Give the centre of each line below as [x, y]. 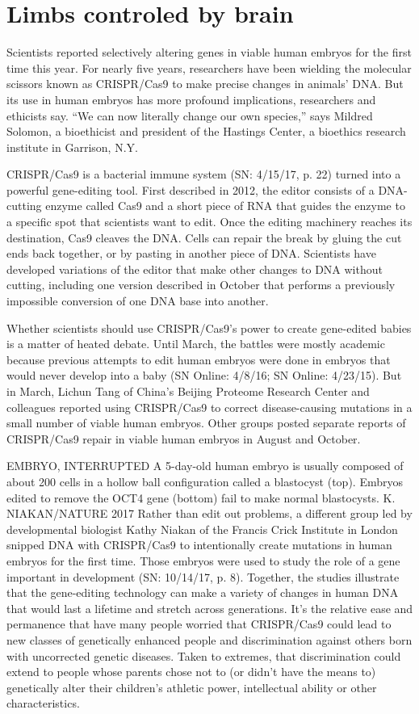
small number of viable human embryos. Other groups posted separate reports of [206, 423]
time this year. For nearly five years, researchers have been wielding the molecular [209, 67]
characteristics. [43, 703]
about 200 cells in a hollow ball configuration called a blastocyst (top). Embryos [205, 481]
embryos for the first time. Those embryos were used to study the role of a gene [203, 560]
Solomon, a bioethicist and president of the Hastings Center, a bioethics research [206, 131]
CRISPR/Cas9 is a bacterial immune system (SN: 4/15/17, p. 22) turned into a [204, 174]
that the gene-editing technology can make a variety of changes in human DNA [203, 592]
